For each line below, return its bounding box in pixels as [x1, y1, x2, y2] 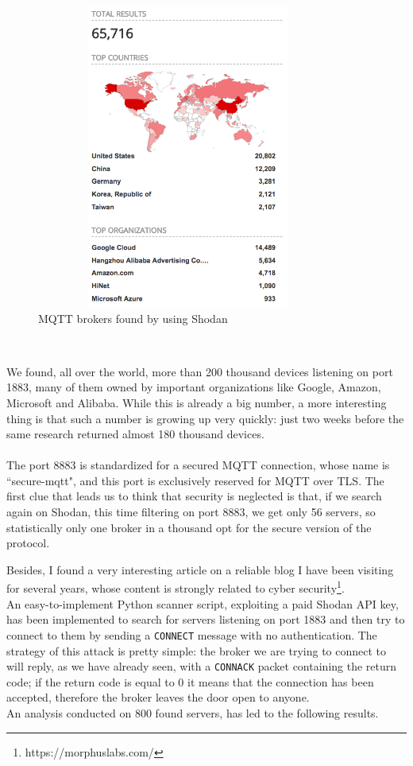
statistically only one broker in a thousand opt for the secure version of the [6, 519, 372, 535]
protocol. [6, 535, 50, 551]
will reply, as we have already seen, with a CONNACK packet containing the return [6, 658, 397, 675]
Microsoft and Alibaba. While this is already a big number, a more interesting [6, 394, 387, 410]
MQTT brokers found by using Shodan [38, 309, 228, 326]
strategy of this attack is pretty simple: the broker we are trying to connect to [6, 642, 387, 659]
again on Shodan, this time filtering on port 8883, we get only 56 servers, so [6, 504, 376, 520]
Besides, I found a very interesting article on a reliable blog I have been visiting [6, 561, 394, 577]
